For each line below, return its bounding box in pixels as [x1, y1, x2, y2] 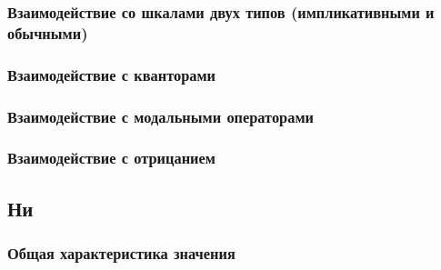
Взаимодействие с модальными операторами [7, 105, 314, 127]
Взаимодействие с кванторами [7, 63, 216, 85]
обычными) [7, 21, 88, 44]
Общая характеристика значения [7, 242, 236, 264]
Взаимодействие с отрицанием [7, 146, 215, 169]
